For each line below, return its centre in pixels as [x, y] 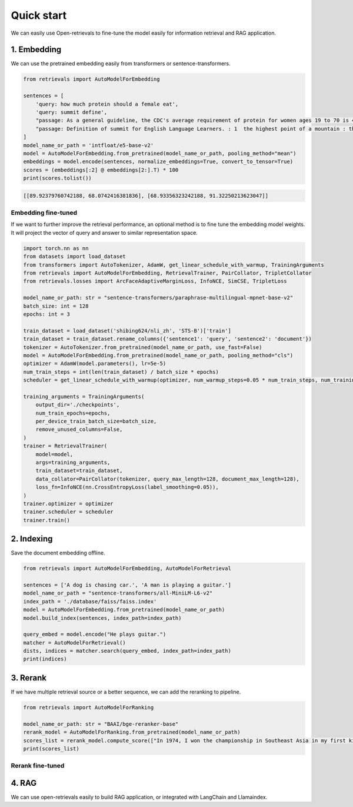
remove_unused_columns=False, [79, 429]
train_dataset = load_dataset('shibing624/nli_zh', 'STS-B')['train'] [127, 331]
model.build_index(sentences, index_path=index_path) [102, 618]
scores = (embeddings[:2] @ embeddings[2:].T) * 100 [101, 170]
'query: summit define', [71, 112]
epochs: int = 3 [47, 314]
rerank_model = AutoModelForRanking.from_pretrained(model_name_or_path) [132, 732]
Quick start [39, 15]
